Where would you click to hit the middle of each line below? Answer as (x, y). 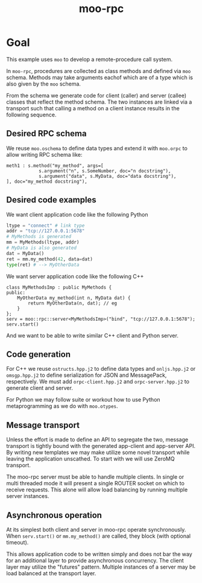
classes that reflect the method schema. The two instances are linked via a (99, 102)
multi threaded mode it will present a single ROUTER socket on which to (96, 484)
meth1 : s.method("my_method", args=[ (55, 165)
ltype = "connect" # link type (46, 225)
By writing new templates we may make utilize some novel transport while (98, 452)
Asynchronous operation (54, 515)
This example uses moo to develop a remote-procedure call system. (90, 59)
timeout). (17, 542)
